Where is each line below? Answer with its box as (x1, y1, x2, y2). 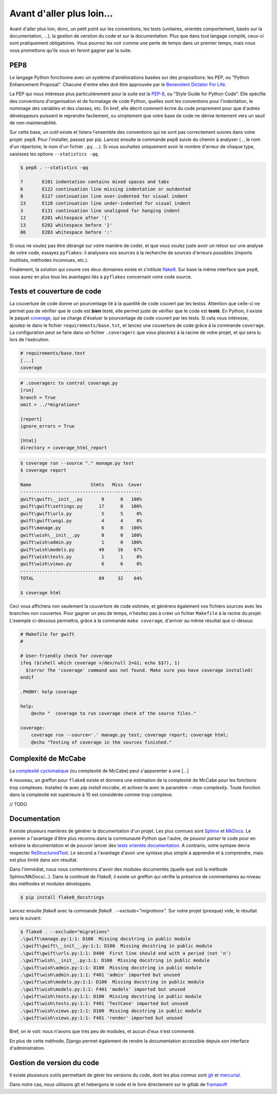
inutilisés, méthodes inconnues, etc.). (9, 257, 89, 263)
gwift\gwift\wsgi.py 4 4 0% (20, 518, 142, 523)
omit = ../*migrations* (20, 401, 81, 408)
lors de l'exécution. (9, 337, 50, 343)
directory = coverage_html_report (20, 445, 107, 451)
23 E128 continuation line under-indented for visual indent (20, 201, 191, 206)
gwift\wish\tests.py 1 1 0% (20, 554, 142, 559)
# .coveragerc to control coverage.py (20, 380, 118, 386)
